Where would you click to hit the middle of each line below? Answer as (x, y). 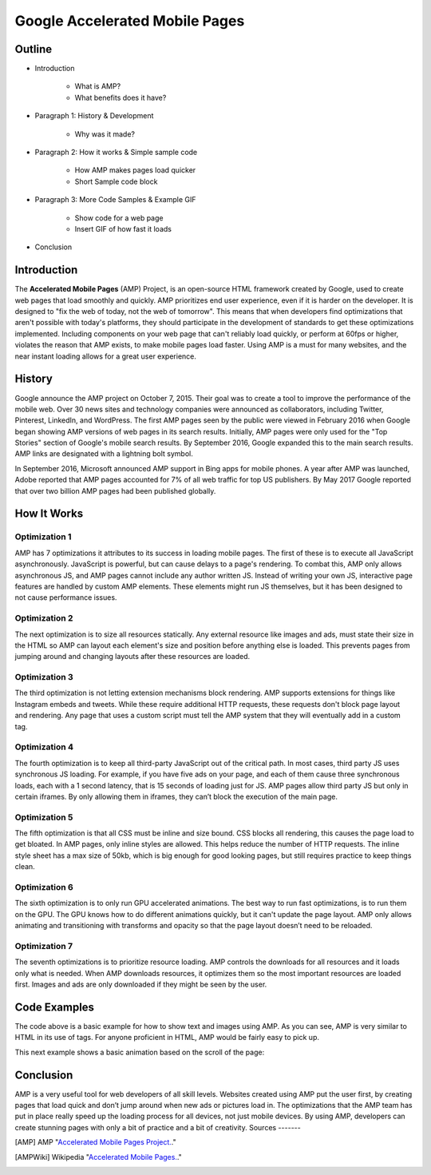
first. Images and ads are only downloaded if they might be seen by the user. (141, 984)
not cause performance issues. (66, 597)
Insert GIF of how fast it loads (123, 228)
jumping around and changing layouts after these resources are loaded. (132, 657)
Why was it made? (105, 134)
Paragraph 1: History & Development (94, 116)
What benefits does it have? (121, 97)
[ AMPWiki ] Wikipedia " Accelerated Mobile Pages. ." (99, 1157)
